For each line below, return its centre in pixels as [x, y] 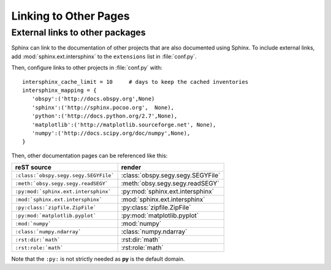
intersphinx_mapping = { [59, 90]
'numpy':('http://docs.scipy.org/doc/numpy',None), [111, 133]
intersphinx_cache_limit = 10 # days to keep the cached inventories [135, 82]
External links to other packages [78, 32]
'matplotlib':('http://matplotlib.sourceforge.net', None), [124, 125]
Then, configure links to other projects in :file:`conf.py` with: [87, 68]
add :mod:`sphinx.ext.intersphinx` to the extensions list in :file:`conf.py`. [104, 56]
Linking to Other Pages [70, 16]
